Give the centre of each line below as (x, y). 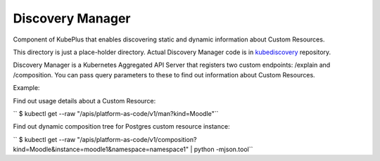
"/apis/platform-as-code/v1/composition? (137, 139)
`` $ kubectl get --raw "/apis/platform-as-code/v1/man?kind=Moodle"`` (116, 113)
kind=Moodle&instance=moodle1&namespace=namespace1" (101, 149)
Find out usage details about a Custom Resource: (84, 101)
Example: (26, 88)
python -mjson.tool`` (223, 149)
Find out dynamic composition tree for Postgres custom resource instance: (121, 127)
